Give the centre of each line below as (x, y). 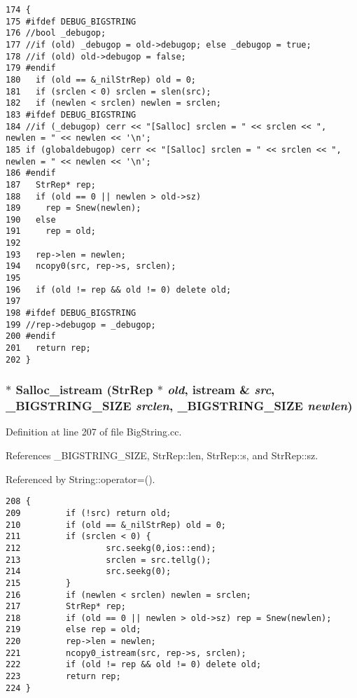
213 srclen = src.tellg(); (108, 560)
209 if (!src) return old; (89, 513)
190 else (31, 219)
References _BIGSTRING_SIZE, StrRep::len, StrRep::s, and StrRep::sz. (162, 455)
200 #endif (31, 336)
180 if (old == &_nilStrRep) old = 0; (101, 79)
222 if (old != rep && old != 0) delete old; (134, 665)
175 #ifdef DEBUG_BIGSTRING (71, 21)
